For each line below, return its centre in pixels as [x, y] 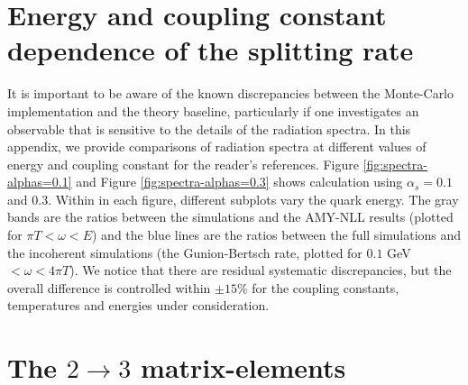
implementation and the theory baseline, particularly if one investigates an [213, 110]
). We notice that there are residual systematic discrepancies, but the [261, 270]
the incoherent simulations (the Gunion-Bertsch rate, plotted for [185, 252]
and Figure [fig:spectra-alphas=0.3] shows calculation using [239, 182]
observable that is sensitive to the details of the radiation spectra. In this [209, 128]
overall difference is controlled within [109, 287]
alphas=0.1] [40, 182]
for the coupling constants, [326, 287]
